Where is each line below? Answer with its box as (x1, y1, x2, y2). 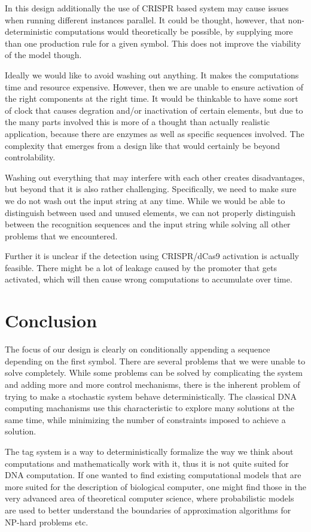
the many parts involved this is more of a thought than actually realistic (5, 115, 270, 128)
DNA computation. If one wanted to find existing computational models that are (5, 469, 301, 481)
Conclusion (5, 308, 97, 333)
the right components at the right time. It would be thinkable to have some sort (5, 92, 298, 105)
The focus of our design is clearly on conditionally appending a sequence (5, 343, 270, 355)
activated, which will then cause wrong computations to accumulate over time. (5, 273, 292, 285)
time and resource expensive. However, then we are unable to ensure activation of (5, 80, 303, 93)
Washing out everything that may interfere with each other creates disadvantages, (5, 171, 305, 183)
